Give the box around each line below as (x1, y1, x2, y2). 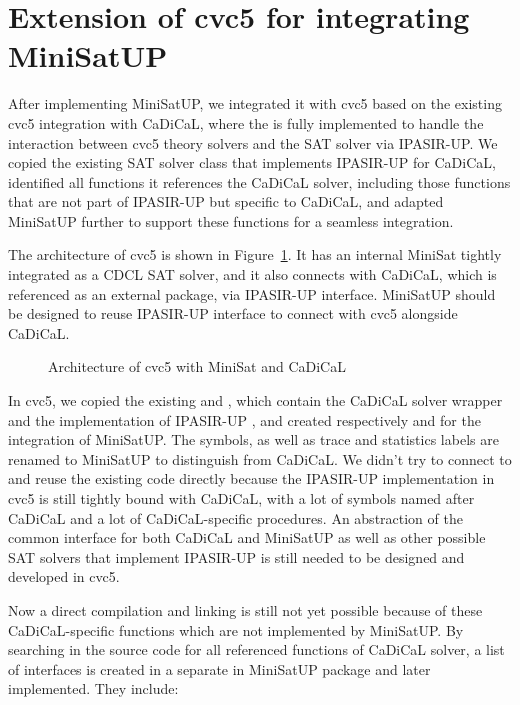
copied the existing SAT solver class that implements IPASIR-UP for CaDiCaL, (8, 152, 496, 173)
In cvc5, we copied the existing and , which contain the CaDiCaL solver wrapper (8, 390, 503, 411)
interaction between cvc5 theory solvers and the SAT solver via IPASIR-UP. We (8, 132, 498, 153)
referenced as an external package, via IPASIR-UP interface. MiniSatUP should (8, 283, 496, 304)
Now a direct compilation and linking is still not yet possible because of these (8, 599, 483, 620)
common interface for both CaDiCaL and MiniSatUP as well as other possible (8, 527, 486, 548)
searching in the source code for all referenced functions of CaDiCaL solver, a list (8, 639, 505, 660)
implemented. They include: (8, 678, 179, 699)
